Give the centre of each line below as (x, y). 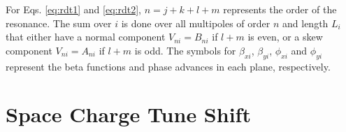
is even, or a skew (285, 37)
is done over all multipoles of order (196, 23)
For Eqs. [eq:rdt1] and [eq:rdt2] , (73, 9)
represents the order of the (280, 9)
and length (305, 23)
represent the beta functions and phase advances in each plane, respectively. (168, 66)
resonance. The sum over (59, 23)
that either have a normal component (86, 37)
